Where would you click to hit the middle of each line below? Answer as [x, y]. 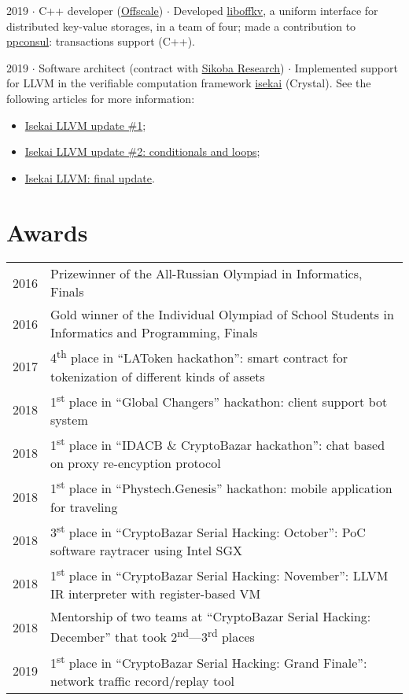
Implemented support [346, 67]
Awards [47, 232]
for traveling [84, 507]
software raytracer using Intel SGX [147, 551]
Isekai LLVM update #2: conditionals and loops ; [142, 151]
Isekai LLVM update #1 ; [85, 125]
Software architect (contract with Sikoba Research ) [162, 67]
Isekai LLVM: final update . [90, 177]
